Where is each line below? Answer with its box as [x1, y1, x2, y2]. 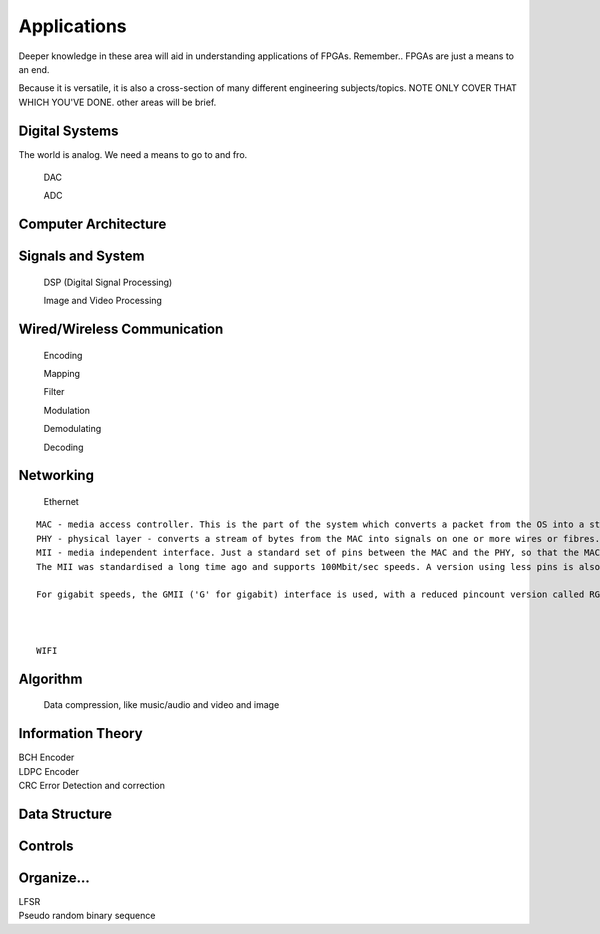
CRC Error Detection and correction [18, 779, 165, 791]
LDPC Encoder [18, 765, 80, 777]
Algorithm [18, 670, 83, 687]
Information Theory [18, 725, 144, 742]
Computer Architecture [18, 216, 167, 233]
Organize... [18, 869, 90, 886]
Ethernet [43, 495, 79, 507]
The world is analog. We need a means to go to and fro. [18, 148, 248, 160]
